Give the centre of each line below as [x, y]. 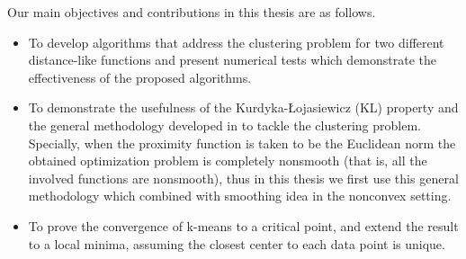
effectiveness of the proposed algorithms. [140, 77]
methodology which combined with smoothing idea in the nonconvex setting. [240, 196]
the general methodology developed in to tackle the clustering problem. [224, 125]
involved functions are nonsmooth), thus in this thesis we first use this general [243, 178]
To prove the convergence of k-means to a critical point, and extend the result [243, 225]
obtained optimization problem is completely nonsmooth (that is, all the [228, 161]
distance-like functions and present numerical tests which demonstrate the [233, 60]
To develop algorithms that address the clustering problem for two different [236, 42]
